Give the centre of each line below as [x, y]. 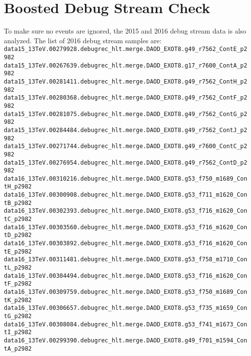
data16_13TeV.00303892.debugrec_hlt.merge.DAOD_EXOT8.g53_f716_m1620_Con [126, 244]
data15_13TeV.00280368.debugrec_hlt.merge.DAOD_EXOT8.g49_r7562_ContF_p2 [126, 98]
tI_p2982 [18, 332]
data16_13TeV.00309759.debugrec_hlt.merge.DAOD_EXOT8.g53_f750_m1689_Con [126, 292]
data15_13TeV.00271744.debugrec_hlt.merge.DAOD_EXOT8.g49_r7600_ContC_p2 [126, 146]
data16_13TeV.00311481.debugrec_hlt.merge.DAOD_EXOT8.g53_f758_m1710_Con [126, 260]
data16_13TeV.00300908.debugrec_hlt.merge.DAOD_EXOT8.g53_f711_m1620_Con [126, 195]
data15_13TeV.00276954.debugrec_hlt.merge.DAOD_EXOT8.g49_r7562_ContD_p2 [126, 162]
